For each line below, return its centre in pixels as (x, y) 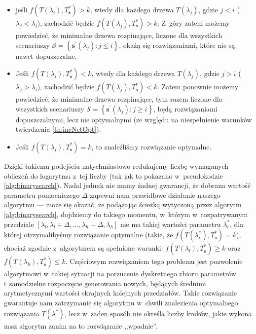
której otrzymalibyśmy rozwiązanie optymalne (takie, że (89, 235)
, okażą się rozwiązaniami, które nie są (177, 45)
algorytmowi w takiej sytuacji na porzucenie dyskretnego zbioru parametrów (120, 274)
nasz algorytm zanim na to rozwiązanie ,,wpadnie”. (81, 325)
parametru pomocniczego (42, 195)
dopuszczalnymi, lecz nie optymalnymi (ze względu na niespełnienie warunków (134, 119)
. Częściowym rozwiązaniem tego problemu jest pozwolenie (154, 261)
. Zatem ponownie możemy (198, 87)
